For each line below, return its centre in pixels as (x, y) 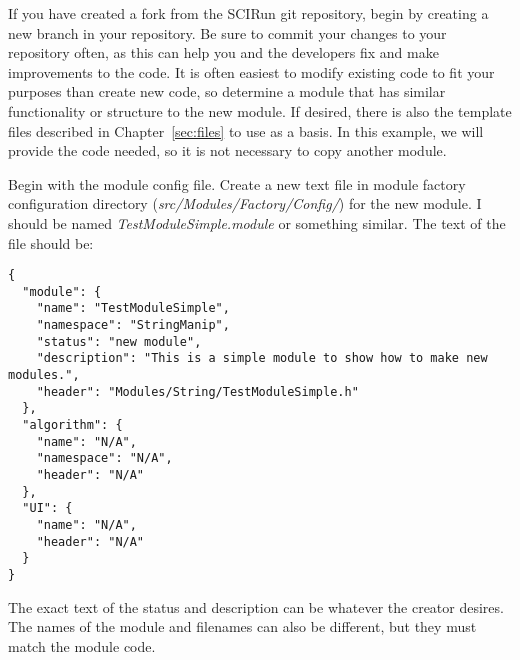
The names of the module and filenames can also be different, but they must (242, 626)
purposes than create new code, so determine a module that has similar (227, 91)
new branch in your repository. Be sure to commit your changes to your (227, 32)
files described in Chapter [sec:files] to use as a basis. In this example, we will (246, 130)
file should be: (51, 242)
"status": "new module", (119, 341)
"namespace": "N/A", (104, 458)
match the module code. (82, 645)
